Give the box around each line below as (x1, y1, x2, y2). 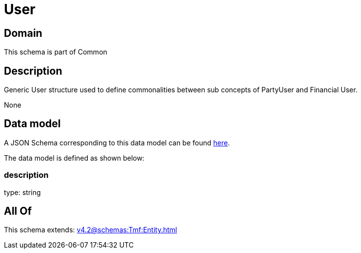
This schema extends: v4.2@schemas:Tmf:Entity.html (4, 225, 177, 234)
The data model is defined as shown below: (4, 153, 145, 162)
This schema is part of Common (4, 48, 107, 56)
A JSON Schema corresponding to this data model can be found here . (4, 138, 230, 147)
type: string (4, 188, 41, 197)
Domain (4, 27, 43, 39)
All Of (4, 205, 32, 218)
